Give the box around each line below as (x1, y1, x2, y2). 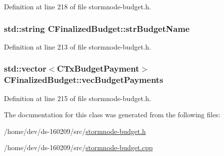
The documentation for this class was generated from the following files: (4, 109, 221, 120)
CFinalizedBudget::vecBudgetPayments (4, 74, 164, 86)
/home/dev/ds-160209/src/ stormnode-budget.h (4, 126, 146, 136)
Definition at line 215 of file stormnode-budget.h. (4, 93, 151, 103)
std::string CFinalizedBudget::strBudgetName (4, 22, 190, 34)
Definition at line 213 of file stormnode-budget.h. (4, 41, 151, 52)
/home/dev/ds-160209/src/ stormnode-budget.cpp (4, 142, 153, 153)
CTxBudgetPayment (57, 62, 140, 75)
